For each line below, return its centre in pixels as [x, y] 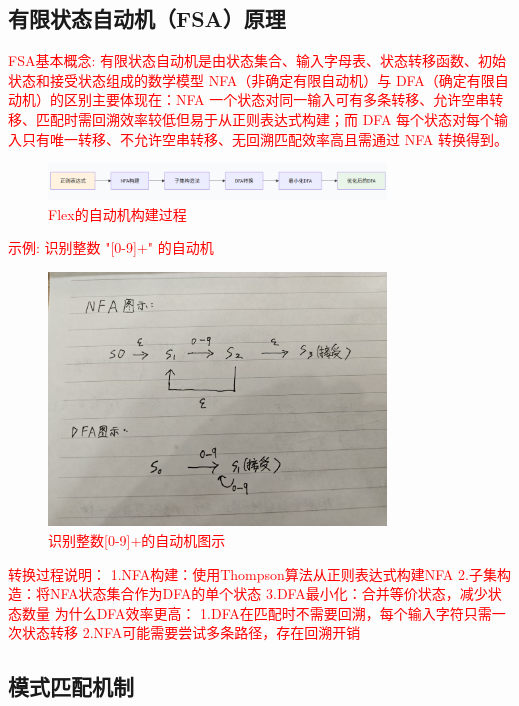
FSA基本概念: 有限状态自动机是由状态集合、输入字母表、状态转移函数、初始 [257, 60]
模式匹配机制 [71, 686]
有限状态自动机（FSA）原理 [147, 18]
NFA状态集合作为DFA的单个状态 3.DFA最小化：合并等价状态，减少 [268, 593]
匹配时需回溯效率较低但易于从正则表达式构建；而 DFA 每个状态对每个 [265, 118]
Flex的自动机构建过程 [117, 213]
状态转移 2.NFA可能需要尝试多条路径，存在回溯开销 [191, 632]
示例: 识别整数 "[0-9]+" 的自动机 [111, 247]
